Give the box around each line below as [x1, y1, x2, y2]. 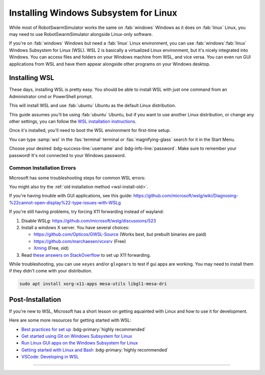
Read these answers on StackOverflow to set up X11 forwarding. [21, 252, 151, 258]
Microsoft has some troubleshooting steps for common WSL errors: [9, 175, 146, 181]
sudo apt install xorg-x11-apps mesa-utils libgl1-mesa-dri [19, 281, 167, 287]
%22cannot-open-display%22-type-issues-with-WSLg [9, 199, 121, 206]
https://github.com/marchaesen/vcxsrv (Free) [33, 238, 126, 244]
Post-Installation [9, 295, 61, 304]
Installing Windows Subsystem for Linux [9, 7, 178, 18]
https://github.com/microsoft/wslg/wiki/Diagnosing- [133, 193, 238, 199]
